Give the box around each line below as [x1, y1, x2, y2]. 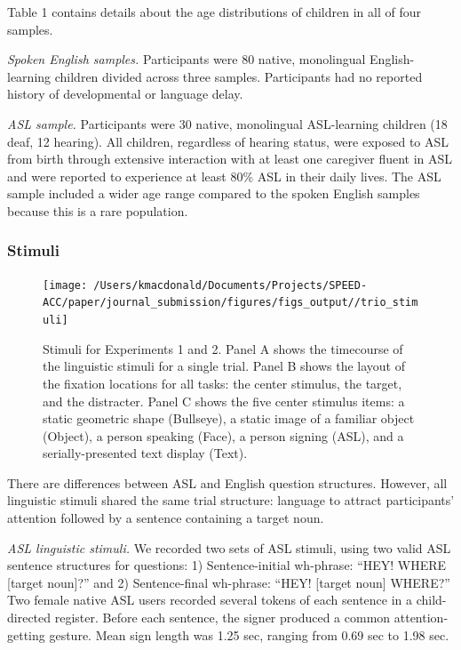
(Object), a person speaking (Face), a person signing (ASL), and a [43, 426, 404, 445]
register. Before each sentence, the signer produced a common [54, 608, 391, 627]
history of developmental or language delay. [7, 84, 243, 103]
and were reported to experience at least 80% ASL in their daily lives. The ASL [7, 166, 441, 185]
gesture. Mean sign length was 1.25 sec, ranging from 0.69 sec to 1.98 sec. [49, 625, 449, 644]
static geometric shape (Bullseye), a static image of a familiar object [43, 409, 415, 428]
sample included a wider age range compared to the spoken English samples [7, 184, 420, 203]
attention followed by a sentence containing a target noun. [7, 509, 324, 527]
